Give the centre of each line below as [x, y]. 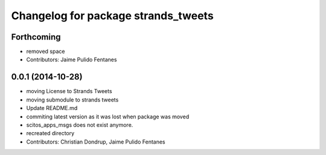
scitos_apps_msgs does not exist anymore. [80, 125]
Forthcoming [36, 37]
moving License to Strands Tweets [69, 91]
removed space [46, 52]
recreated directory [50, 133]
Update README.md [52, 108]
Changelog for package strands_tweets [112, 16]
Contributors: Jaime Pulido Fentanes [72, 59]
